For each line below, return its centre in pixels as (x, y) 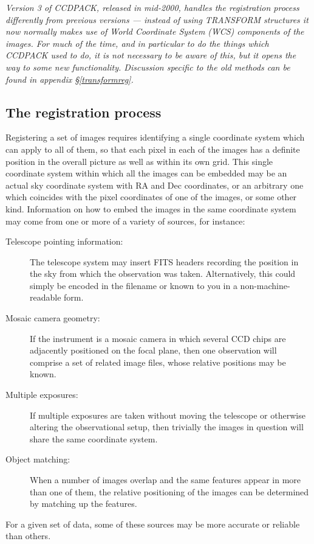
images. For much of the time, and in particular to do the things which (137, 43)
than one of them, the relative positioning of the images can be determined (169, 491)
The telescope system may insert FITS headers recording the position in (164, 261)
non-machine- (265, 285)
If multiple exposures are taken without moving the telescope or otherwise (168, 415)
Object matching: (38, 459)
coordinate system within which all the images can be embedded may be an (146, 173)
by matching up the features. (84, 504)
